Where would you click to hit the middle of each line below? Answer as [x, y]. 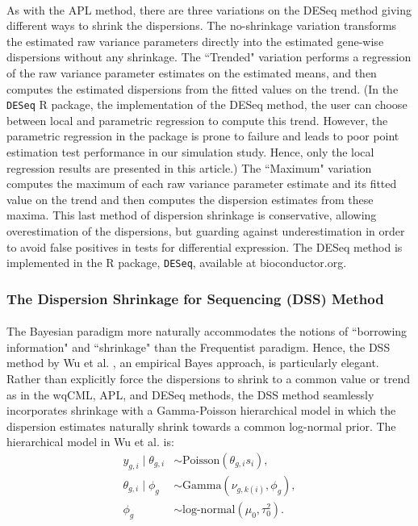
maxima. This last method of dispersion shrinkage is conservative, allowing [192, 215]
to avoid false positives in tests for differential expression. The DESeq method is [205, 246]
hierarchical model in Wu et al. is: [90, 442]
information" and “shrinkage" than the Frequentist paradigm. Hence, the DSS [199, 346]
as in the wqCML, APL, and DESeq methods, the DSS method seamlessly [190, 394]
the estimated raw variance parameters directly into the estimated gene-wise [195, 41]
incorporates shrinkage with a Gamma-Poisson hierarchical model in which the [201, 410]
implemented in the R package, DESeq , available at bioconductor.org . [177, 263]
